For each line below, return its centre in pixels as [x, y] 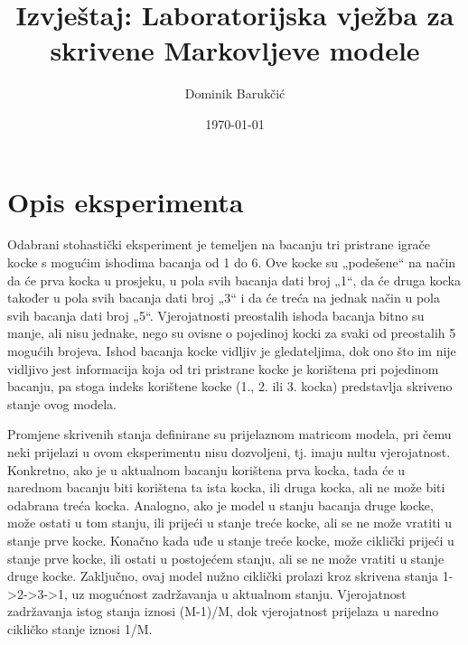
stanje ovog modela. [62, 403]
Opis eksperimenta [126, 201]
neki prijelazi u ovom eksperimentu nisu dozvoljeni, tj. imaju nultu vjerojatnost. [229, 451]
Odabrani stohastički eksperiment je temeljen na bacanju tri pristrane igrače [219, 244]
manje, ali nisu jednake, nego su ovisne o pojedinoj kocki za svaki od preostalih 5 [232, 333]
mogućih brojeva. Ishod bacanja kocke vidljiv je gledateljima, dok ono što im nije [232, 351]
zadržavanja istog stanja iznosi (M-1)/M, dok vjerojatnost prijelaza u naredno [223, 611]
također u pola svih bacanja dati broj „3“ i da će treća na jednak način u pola [224, 298]
